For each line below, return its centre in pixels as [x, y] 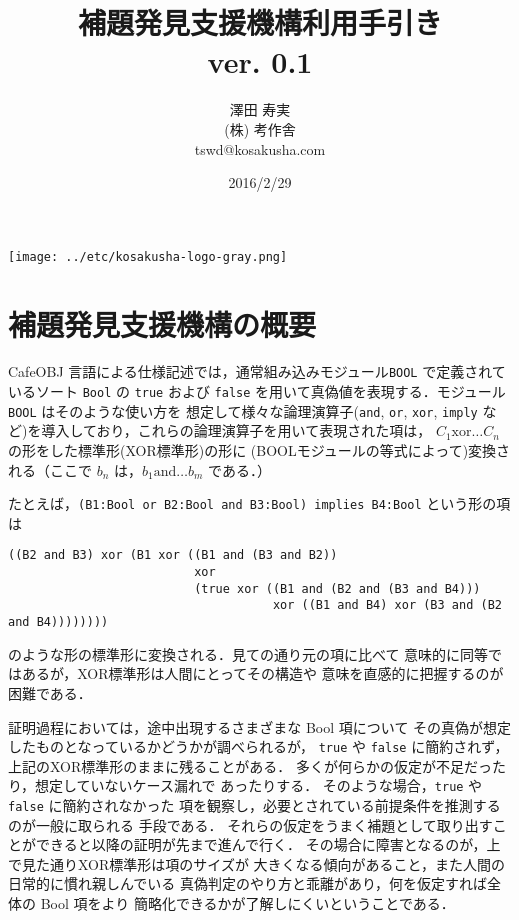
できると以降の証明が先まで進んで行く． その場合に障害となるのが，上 [268, 844]
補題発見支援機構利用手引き [259, 22]
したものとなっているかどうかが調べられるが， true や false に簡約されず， [258, 746]
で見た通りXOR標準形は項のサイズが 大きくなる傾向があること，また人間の [256, 863]
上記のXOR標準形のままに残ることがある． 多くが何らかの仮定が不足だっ [250, 765]
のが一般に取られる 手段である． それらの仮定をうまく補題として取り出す [250, 824]
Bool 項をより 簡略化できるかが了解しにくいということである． [247, 903]
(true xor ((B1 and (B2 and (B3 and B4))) [337, 588]
